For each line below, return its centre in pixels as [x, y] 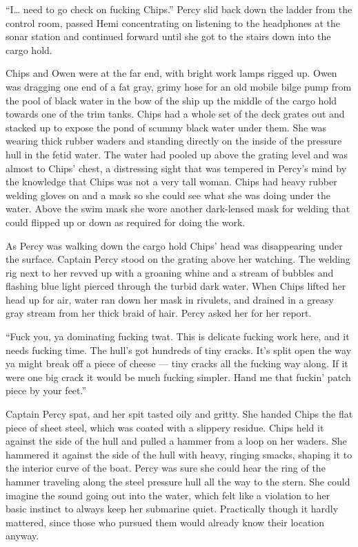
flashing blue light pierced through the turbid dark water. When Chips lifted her [176, 286]
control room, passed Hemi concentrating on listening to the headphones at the [173, 22]
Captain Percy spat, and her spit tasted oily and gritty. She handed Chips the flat [179, 414]
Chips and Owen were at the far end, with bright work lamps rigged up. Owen [171, 73]
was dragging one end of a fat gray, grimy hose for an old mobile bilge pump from [179, 86]
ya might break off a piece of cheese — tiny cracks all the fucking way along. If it [177, 363]
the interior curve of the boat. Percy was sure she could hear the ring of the [166, 468]
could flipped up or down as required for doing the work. [126, 222]
